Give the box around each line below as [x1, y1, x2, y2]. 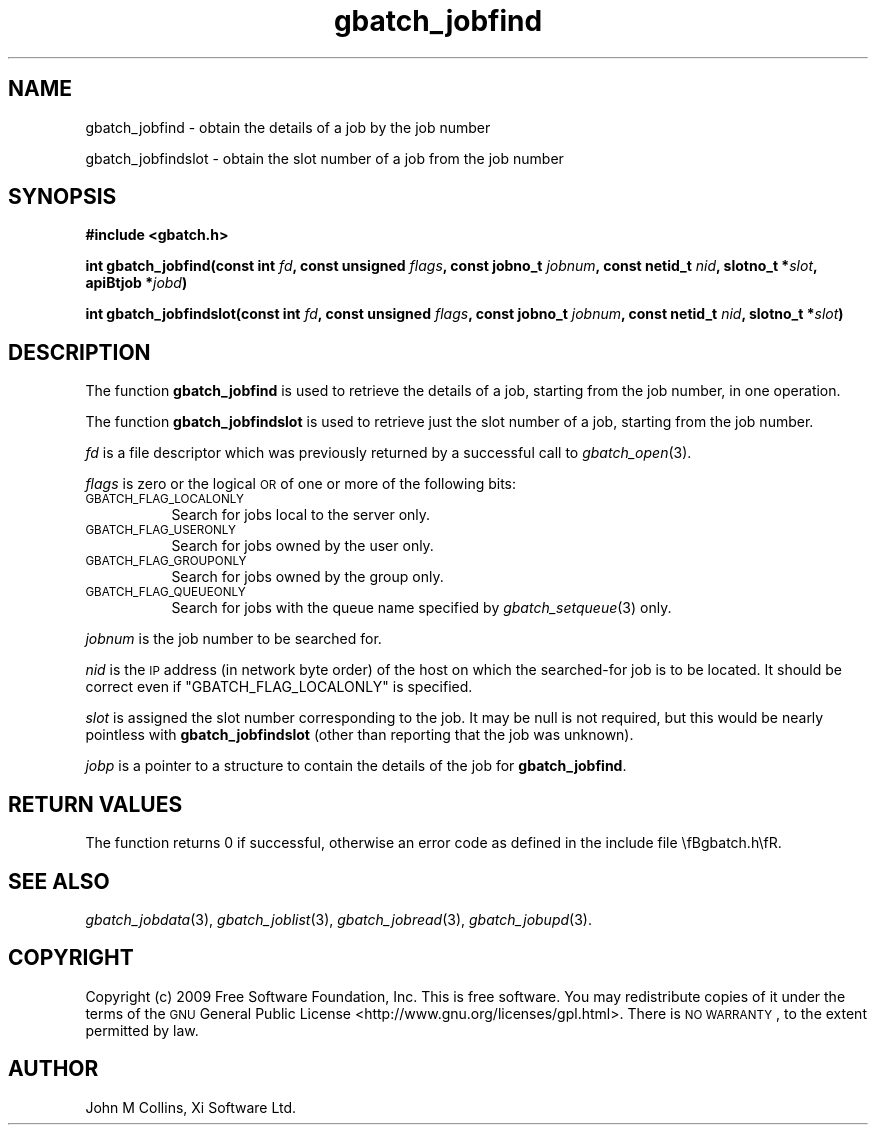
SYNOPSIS [8, 184, 117, 210]
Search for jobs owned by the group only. [171, 568, 444, 586]
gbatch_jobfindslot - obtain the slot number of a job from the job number [85, 149, 564, 167]
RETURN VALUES [8, 791, 183, 817]
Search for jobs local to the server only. [171, 506, 431, 524]
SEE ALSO [8, 868, 110, 894]
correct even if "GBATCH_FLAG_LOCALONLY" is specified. [85, 678, 473, 696]
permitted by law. [85, 1021, 199, 1039]
